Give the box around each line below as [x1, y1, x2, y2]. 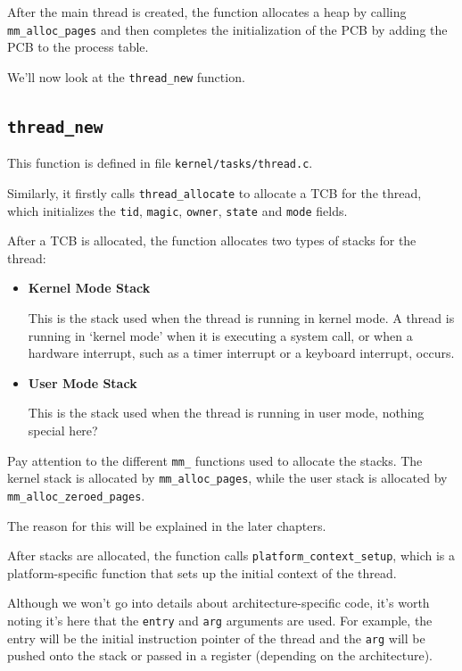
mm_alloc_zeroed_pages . [7, 485, 145, 504]
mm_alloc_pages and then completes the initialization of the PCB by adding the [7, 20, 448, 38]
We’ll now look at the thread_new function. [7, 67, 245, 86]
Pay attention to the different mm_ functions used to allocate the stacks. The [7, 451, 423, 469]
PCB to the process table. [7, 37, 149, 56]
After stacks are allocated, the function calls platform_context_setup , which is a [7, 546, 456, 565]
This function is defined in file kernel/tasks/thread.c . [7, 153, 313, 172]
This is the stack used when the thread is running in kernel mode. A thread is [28, 309, 455, 327]
